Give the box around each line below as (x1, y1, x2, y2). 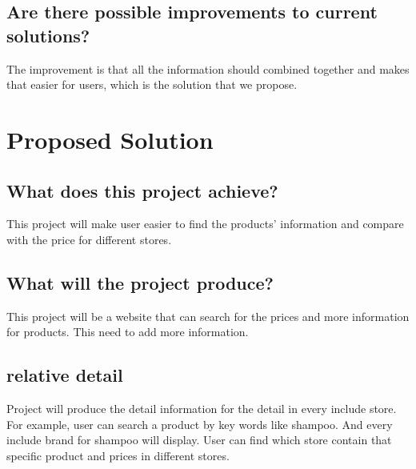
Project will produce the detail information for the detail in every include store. (6, 400, 397, 417)
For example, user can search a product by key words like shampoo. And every (6, 415, 393, 432)
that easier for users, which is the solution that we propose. (6, 76, 298, 93)
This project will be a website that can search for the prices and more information (6, 307, 410, 324)
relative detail (6, 363, 123, 387)
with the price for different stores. (6, 230, 172, 247)
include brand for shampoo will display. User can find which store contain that (6, 431, 392, 448)
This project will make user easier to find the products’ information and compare (6, 215, 404, 232)
